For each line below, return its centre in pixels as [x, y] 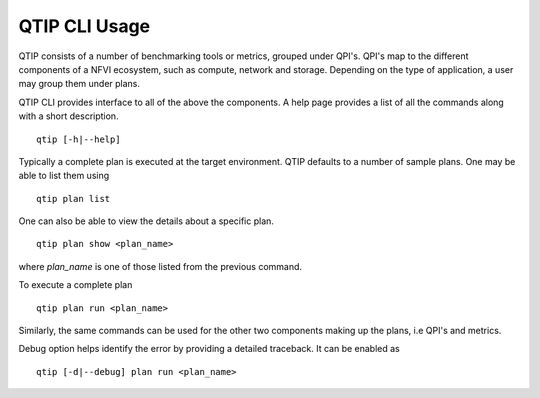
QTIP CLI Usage [84, 26]
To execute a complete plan [75, 285]
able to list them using [64, 176]
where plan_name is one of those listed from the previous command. [160, 266]
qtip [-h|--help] [78, 139]
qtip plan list [73, 198]
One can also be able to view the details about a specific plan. [146, 221]
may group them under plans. [79, 84]
